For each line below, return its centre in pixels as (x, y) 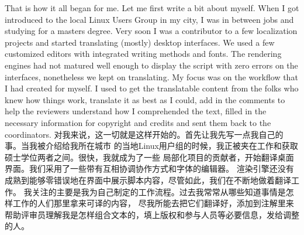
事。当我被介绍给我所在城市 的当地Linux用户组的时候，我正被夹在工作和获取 (151, 146)
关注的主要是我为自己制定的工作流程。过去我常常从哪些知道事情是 (159, 191)
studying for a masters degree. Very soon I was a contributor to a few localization (151, 31)
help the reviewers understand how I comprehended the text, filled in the (136, 111)
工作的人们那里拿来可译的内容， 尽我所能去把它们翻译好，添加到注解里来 (153, 203)
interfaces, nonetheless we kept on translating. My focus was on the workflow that (151, 76)
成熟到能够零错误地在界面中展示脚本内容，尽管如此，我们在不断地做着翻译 (148, 180)
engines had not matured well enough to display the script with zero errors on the (151, 65)
